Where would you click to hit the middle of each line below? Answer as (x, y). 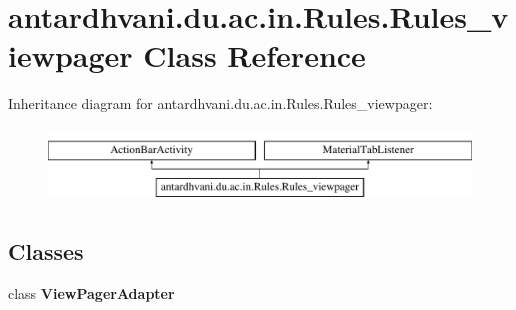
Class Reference (254, 55)
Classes (46, 251)
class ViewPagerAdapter (91, 293)
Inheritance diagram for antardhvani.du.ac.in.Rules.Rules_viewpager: (220, 103)
